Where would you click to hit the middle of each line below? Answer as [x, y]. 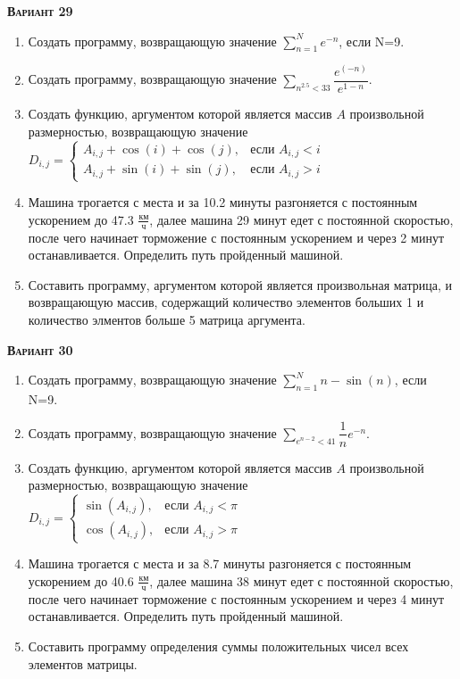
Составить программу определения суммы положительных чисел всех [218, 646]
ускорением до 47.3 [81, 219]
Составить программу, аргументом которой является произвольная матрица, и [240, 284]
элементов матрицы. [83, 663]
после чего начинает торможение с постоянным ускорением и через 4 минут [236, 598]
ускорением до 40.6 [81, 580]
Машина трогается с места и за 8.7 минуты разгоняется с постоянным [220, 563]
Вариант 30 [40, 349]
